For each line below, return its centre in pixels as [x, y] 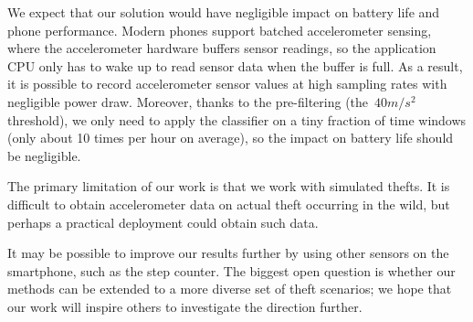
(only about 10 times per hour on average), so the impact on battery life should [231, 138]
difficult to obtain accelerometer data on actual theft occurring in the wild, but [229, 204]
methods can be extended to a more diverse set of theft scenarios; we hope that [230, 289]
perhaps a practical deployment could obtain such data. [163, 222]
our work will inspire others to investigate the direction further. [185, 306]
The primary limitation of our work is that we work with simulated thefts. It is [229, 186]
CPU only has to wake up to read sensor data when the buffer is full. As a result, [235, 65]
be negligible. [44, 155]
